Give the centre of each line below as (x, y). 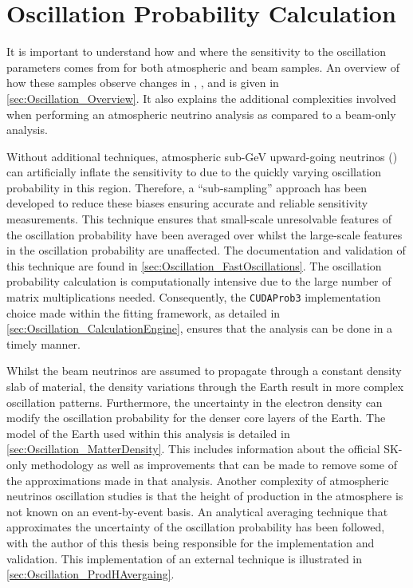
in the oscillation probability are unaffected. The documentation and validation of (206, 250)
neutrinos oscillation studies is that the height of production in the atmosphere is (205, 496)
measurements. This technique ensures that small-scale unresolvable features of (199, 219)
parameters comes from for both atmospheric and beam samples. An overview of (203, 67)
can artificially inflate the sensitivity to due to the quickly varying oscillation (194, 172)
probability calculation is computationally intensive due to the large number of (199, 281)
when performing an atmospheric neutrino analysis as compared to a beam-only (201, 114)
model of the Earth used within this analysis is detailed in (148, 433)
